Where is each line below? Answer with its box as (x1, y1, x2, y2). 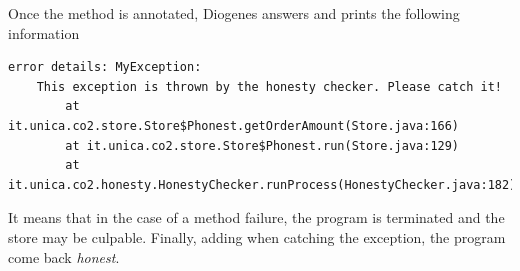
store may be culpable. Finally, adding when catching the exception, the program (8, 226, 506, 247)
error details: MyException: (8, 60, 202, 75)
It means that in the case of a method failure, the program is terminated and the (8, 207, 505, 228)
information (8, 22, 80, 43)
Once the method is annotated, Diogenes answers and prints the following (8, 3, 460, 23)
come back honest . (8, 246, 120, 267)
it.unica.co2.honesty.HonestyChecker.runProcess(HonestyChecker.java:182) (8, 177, 517, 192)
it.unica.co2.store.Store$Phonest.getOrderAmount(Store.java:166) (8, 118, 460, 133)
